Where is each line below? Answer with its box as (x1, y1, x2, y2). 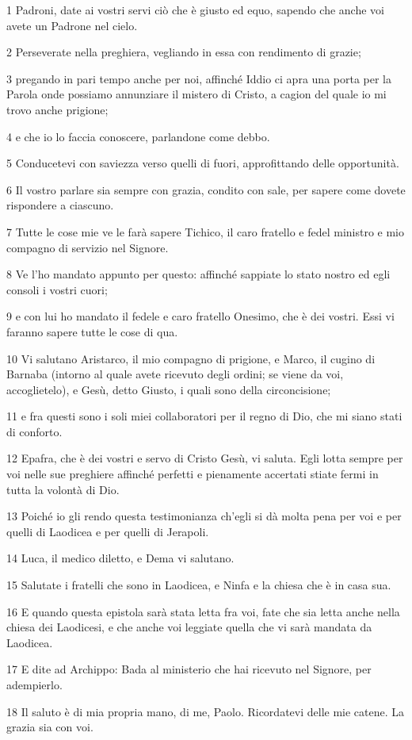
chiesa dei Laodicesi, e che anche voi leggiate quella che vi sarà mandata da (6, 619, 372, 635)
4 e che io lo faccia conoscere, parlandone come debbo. (6, 128, 270, 144)
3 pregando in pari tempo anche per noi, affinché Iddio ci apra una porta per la (6, 70, 391, 86)
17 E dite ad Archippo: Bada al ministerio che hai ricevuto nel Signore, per (6, 661, 372, 677)
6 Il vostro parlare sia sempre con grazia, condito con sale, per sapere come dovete (6, 181, 406, 197)
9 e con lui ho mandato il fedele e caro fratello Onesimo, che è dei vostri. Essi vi (6, 308, 395, 324)
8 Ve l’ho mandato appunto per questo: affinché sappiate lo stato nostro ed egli (6, 266, 391, 282)
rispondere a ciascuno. (6, 197, 114, 213)
